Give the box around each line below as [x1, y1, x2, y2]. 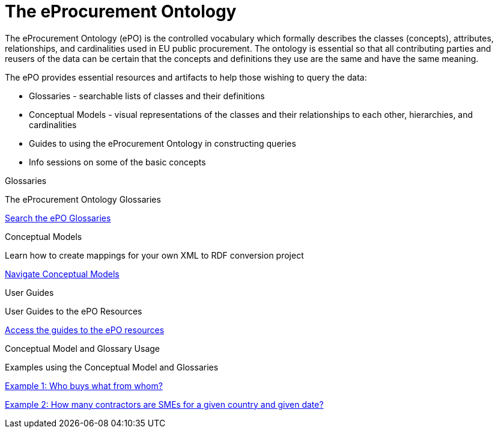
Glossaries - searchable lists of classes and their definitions [29, 90, 265, 101]
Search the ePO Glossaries [5, 212, 111, 223]
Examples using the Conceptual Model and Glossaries [5, 361, 219, 372]
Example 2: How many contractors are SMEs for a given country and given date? [5, 399, 324, 410]
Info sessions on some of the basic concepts [29, 156, 206, 167]
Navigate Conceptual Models [5, 268, 120, 279]
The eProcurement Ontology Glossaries [5, 194, 161, 204]
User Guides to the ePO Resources [5, 306, 142, 316]
